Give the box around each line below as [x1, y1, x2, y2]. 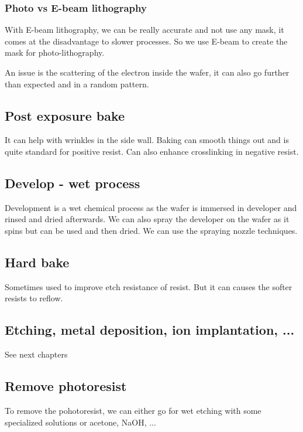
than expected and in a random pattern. [5, 77, 149, 90]
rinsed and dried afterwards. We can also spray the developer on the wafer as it [5, 213, 290, 225]
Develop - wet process [5, 174, 140, 192]
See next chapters [5, 348, 68, 360]
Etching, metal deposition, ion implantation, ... [5, 321, 295, 339]
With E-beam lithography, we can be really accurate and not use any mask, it [5, 23, 284, 36]
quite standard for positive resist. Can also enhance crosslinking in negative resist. [5, 145, 299, 157]
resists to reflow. [5, 292, 63, 304]
